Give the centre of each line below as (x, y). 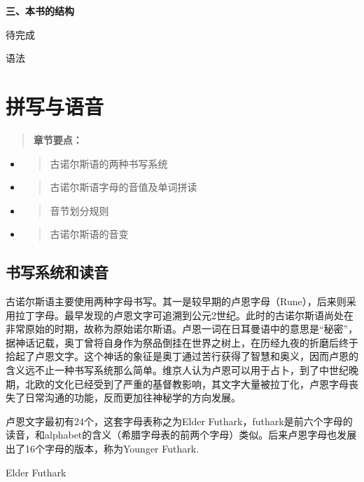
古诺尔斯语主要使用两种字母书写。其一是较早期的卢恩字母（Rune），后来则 (176, 301)
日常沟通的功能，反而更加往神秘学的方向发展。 (133, 397)
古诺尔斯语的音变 (89, 234)
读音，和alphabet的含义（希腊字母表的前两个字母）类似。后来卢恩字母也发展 (181, 435)
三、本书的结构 (40, 11)
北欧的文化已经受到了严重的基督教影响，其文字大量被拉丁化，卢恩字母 (187, 383)
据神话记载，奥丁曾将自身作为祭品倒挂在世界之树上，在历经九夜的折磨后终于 (182, 342)
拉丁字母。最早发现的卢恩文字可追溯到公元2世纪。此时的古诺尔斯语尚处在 (184, 315)
